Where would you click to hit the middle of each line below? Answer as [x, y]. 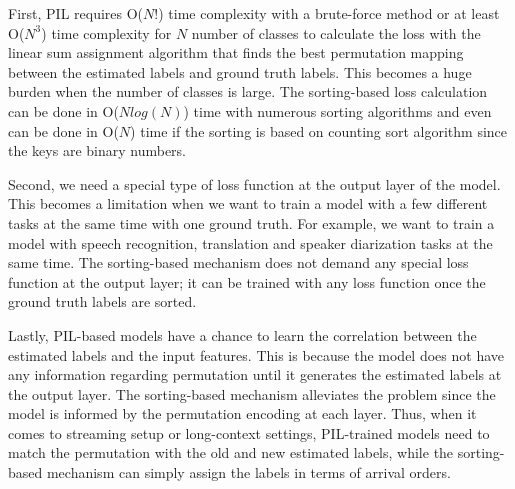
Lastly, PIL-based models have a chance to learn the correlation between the [242, 334]
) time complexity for [106, 32]
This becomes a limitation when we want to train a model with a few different [248, 203]
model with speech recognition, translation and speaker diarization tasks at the [250, 242]
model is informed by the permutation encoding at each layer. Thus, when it [242, 413]
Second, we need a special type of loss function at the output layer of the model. [254, 183]
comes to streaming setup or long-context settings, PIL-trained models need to [249, 432]
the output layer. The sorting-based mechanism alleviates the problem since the [252, 393]
